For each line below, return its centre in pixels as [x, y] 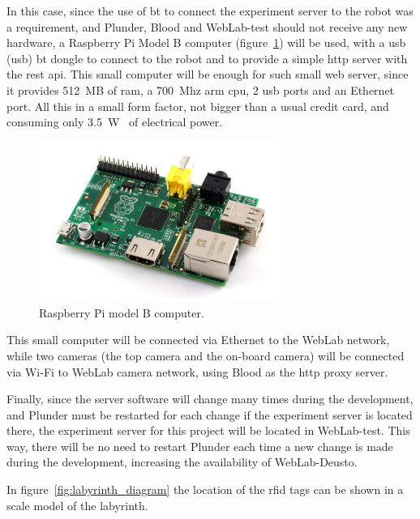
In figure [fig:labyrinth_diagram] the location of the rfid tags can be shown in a [205, 489]
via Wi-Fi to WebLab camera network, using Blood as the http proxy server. [197, 371]
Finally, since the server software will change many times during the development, [210, 399]
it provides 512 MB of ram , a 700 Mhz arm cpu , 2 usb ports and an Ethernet [201, 89]
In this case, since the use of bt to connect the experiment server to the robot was [210, 11]
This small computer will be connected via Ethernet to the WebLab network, [198, 340]
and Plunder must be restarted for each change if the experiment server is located [210, 414]
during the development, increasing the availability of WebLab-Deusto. [182, 462]
